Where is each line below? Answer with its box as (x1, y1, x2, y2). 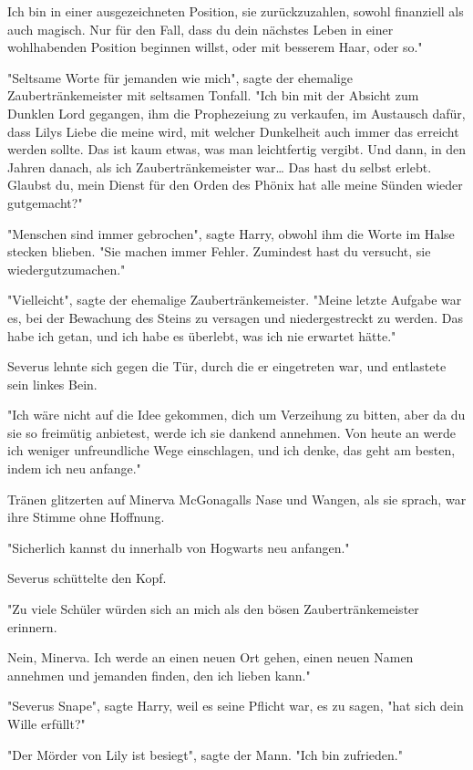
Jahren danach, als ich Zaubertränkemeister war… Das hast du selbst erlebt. (7, 157, 432, 176)
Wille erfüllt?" (7, 714, 86, 733)
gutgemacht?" (7, 192, 83, 212)
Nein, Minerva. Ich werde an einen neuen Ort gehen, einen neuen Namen (7, 648, 414, 667)
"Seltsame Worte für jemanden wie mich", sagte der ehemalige (7, 68, 353, 87)
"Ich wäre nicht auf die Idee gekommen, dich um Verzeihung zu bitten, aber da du (7, 405, 466, 424)
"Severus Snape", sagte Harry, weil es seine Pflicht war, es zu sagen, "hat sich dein (7, 696, 464, 715)
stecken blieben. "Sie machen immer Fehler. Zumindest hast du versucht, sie (7, 242, 431, 261)
